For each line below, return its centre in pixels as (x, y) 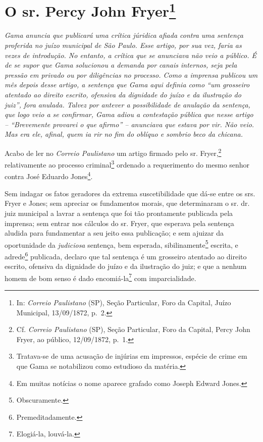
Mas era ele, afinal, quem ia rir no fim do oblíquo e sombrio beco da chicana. (124, 134)
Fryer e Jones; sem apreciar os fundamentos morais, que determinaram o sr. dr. (127, 203)
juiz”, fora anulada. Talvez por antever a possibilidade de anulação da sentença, (127, 104)
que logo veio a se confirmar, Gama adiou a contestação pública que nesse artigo (129, 114)
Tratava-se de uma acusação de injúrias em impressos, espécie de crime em (132, 356)
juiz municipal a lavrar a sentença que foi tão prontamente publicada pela (119, 213)
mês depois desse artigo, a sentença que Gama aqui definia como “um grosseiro (127, 85)
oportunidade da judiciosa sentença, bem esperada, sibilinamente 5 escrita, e (121, 244)
